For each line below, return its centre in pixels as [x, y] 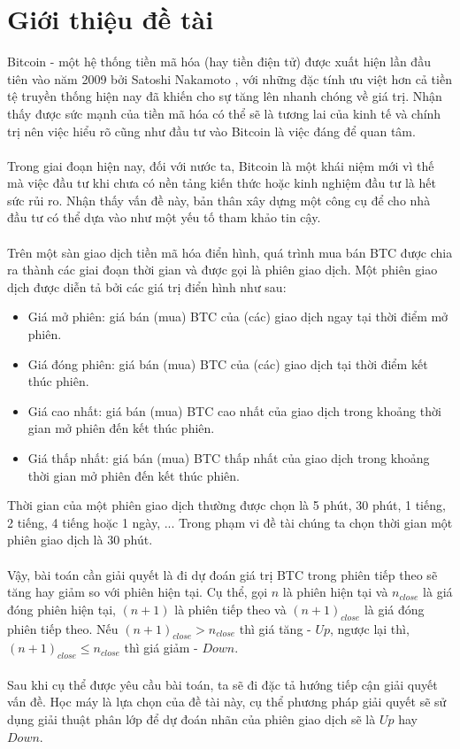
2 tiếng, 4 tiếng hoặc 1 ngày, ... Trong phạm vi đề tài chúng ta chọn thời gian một [230, 522]
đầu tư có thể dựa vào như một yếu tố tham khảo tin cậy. [164, 217]
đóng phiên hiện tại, [61, 609]
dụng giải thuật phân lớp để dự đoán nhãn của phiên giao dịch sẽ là [192, 718]
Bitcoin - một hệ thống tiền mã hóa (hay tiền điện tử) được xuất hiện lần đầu [219, 62]
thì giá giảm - [161, 648]
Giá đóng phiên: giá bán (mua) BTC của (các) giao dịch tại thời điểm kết [228, 363]
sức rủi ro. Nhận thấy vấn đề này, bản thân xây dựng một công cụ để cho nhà [219, 200]
